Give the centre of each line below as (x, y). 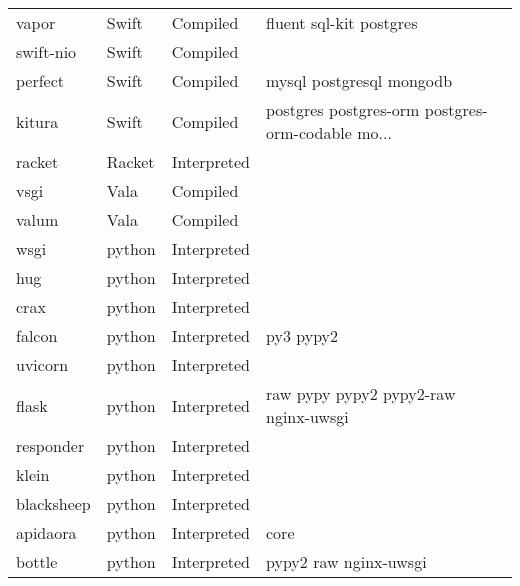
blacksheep (53, 503)
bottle (37, 561)
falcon (37, 335)
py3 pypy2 (302, 335)
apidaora (46, 532)
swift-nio (46, 51)
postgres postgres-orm (343, 109)
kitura (37, 121)
